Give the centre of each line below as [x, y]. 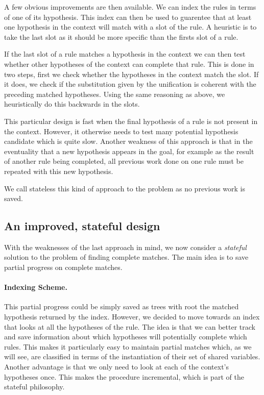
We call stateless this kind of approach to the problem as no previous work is [125, 188]
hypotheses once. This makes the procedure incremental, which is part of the [124, 376]
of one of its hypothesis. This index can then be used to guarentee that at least [128, 17]
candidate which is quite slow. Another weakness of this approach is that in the [128, 141]
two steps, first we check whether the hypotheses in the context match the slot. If [131, 74]
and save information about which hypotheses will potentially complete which [126, 337]
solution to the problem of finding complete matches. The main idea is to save [126, 257]
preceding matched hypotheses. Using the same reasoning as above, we [115, 94]
